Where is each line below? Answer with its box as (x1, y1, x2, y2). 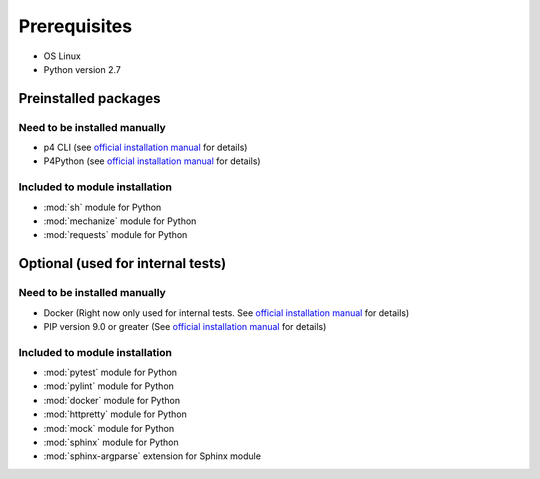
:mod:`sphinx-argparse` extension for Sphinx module (43, 450, 262, 462)
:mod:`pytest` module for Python (43, 366, 178, 379)
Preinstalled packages (18, 90, 161, 107)
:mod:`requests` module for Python (43, 229, 188, 241)
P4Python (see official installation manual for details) (43, 155, 261, 167)
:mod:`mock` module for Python (43, 422, 175, 434)
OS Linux (43, 50, 82, 62)
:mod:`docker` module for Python (43, 394, 180, 406)
